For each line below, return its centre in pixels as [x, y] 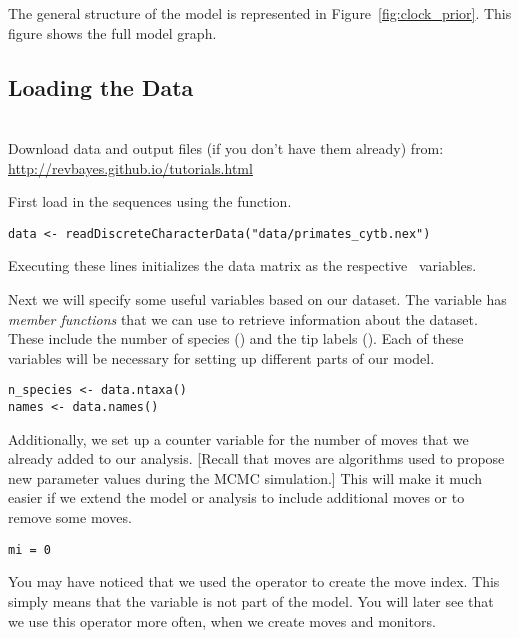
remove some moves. [70, 517]
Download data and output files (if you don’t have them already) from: [226, 147]
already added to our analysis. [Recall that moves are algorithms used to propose [256, 458]
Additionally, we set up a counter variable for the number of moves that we [238, 438]
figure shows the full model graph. [112, 32]
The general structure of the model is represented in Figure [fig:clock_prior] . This [260, 13]
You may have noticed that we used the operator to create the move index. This [254, 581]
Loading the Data [101, 86]
